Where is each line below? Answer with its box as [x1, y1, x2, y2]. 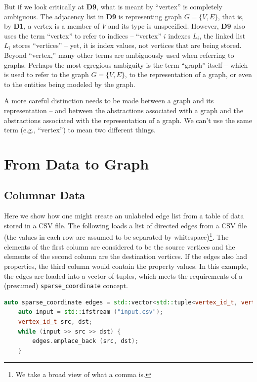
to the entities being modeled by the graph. [4, 79, 135, 89]
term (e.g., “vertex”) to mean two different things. [4, 125, 156, 135]
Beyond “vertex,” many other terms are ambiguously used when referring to [4, 49, 234, 60]
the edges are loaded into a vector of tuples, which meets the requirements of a [4, 270, 243, 281]
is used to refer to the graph [4, 69, 89, 80]
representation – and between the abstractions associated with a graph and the [4, 105, 243, 115]
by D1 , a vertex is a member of [4, 21, 100, 31]
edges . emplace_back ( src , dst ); [32, 338, 139, 345]
